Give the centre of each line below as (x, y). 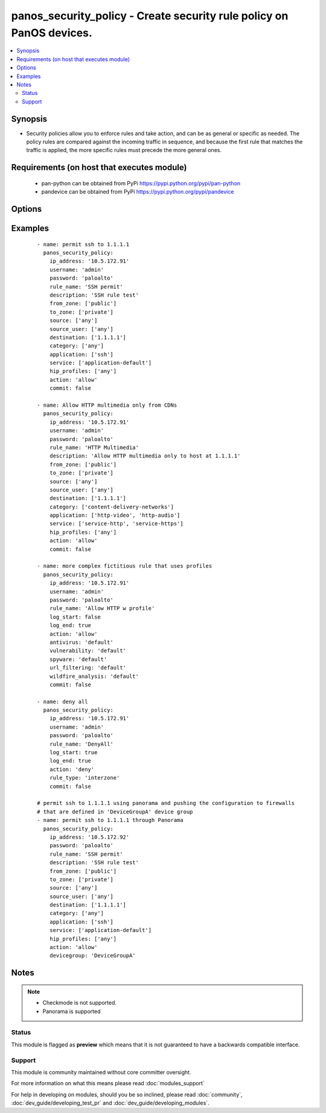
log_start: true (73, 753)
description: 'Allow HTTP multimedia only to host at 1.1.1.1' (145, 456)
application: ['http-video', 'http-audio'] (115, 515)
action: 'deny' (72, 769)
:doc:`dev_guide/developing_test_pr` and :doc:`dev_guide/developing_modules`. (110, 1103)
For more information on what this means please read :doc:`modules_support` (108, 1083)
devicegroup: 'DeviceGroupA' (92, 956)
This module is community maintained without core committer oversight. (101, 1072)
